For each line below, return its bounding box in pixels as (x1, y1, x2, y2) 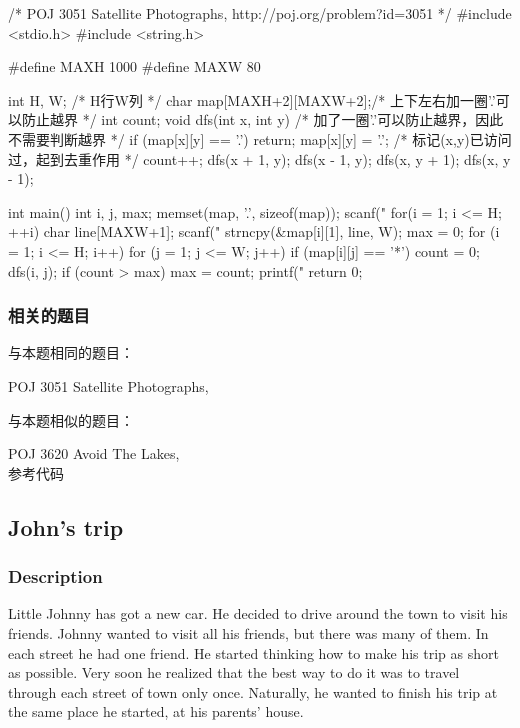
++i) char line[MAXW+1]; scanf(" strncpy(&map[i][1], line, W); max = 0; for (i (8, 221, 500, 242)
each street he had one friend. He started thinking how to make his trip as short (8, 642, 499, 663)
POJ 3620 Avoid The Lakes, (8, 443, 180, 464)
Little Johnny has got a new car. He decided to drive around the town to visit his (8, 603, 508, 624)
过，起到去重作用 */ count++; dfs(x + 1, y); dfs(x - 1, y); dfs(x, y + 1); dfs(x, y (8, 148, 511, 169)
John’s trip (8, 511, 124, 542)
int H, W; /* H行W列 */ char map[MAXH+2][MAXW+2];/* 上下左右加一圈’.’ (8, 89, 496, 110)
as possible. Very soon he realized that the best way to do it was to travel (8, 662, 460, 683)
